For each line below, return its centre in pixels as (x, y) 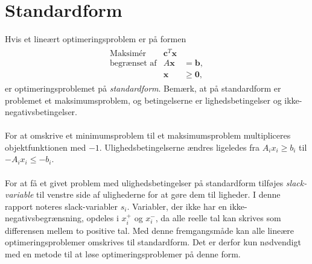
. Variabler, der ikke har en (177, 206)
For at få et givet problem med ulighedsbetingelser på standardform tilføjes (144, 182)
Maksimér (128, 53)
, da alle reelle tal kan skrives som (218, 218)
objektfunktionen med (46, 147)
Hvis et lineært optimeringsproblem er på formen (96, 39)
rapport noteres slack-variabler (62, 206)
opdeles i (103, 218)
